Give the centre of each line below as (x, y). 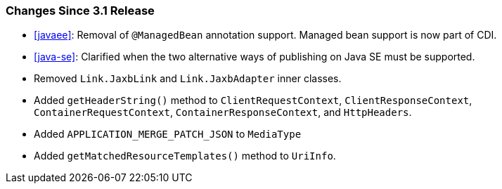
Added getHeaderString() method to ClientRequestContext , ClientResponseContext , (253, 100)
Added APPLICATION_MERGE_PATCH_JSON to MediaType (168, 134)
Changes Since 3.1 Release (80, 11)
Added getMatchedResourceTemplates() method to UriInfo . (185, 156)
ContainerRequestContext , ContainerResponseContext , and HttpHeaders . (223, 112)
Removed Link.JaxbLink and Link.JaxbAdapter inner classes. (188, 79)
